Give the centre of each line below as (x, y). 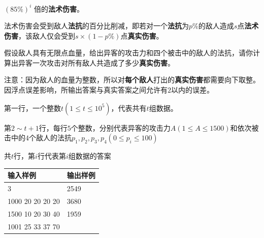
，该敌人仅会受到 (47, 35)
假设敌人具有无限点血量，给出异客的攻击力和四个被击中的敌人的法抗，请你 (128, 53)
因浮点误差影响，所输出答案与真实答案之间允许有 (86, 90)
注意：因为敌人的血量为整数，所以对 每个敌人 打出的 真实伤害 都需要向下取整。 (132, 80)
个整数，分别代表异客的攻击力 (121, 127)
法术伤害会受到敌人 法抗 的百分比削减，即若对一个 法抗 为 (96, 26)
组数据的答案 (90, 156)
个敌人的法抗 (50, 138)
